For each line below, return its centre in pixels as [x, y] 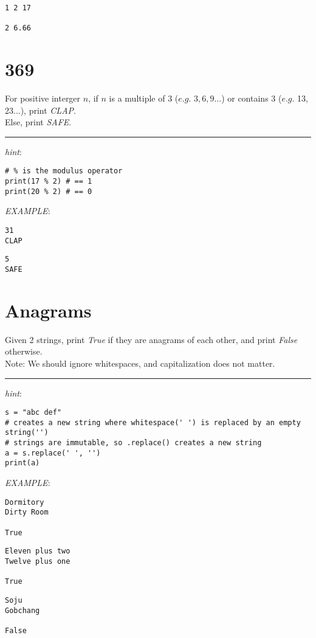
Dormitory [25, 502]
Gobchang [22, 610]
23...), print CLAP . [40, 110]
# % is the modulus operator [64, 171]
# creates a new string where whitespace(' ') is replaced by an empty [153, 422]
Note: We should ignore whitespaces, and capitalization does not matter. [140, 363]
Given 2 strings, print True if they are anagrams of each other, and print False [151, 339]
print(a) [22, 463]
